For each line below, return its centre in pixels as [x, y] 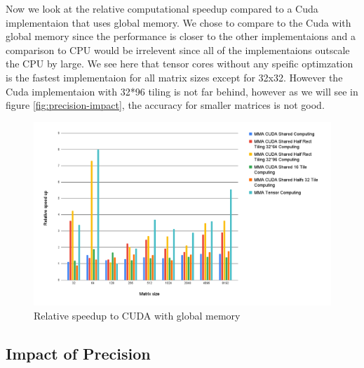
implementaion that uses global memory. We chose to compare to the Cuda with [178, 22]
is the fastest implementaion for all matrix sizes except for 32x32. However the [174, 77]
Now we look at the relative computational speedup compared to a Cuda [162, 8]
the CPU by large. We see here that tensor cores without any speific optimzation [180, 64]
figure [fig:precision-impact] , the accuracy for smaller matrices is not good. [165, 105]
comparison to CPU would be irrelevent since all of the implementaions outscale [178, 50]
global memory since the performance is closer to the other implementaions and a [181, 36]
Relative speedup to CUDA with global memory [137, 315]
